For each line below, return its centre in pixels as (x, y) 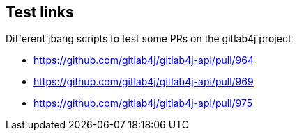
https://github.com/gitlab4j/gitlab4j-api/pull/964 (144, 60)
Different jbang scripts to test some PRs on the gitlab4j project (148, 39)
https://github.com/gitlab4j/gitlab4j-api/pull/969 (144, 82)
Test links (40, 12)
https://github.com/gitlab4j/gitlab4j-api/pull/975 (143, 103)
